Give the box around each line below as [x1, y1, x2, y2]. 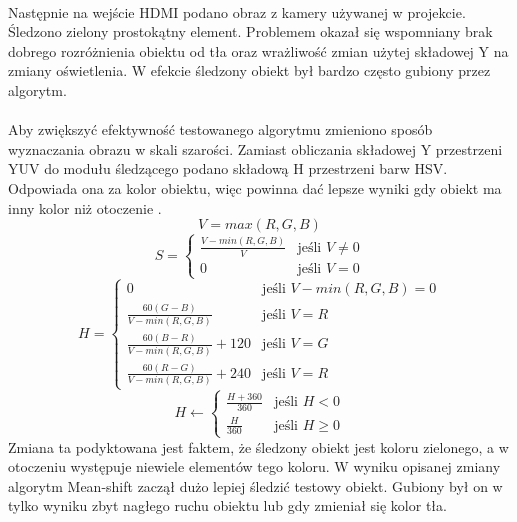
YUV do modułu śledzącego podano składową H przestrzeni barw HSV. [8, 158, 448, 179]
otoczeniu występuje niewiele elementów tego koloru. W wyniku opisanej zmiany [8, 456, 501, 477]
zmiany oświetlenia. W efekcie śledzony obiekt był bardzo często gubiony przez [8, 60, 491, 81]
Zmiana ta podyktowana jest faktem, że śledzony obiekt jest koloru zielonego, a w [8, 436, 509, 457]
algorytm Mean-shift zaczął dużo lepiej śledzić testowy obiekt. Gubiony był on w [8, 475, 503, 496]
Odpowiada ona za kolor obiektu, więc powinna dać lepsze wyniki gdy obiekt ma [8, 177, 502, 198]
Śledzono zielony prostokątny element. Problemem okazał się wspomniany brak [8, 21, 493, 42]
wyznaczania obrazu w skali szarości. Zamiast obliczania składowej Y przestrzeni [8, 138, 503, 159]
